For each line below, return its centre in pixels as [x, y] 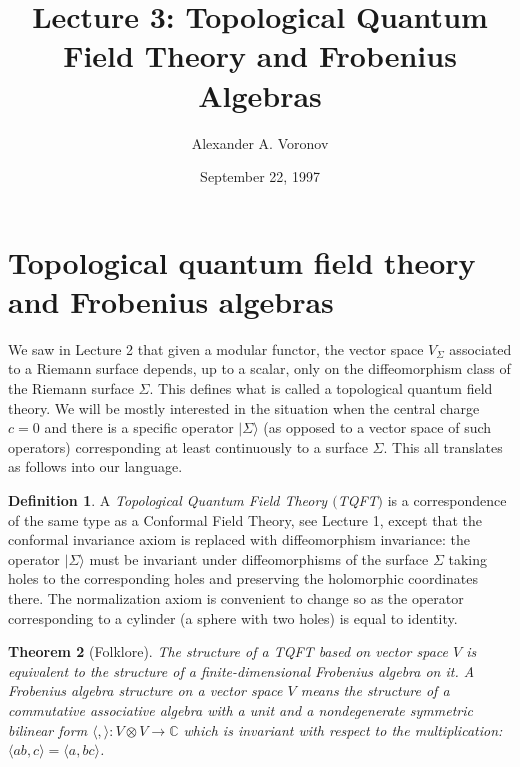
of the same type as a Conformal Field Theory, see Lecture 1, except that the [245, 519]
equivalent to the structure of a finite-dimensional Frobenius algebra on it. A [241, 670]
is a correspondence [447, 499]
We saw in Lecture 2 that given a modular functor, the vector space [216, 348]
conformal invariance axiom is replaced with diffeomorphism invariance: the [239, 539]
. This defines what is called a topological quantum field [321, 388]
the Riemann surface [71, 388]
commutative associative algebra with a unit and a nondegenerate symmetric [240, 709]
